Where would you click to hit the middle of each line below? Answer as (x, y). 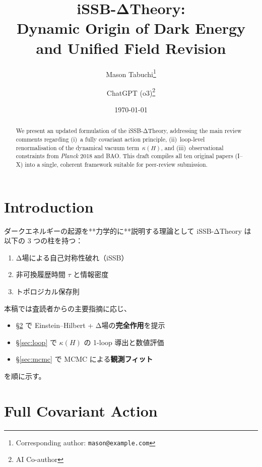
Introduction (49, 206)
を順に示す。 (25, 376)
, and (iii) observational (192, 147)
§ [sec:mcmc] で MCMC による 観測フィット (84, 359)
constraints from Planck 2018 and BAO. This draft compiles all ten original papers (124, 156)
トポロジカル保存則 (48, 291)
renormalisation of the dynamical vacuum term (78, 147)
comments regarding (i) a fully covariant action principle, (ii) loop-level (110, 139)
